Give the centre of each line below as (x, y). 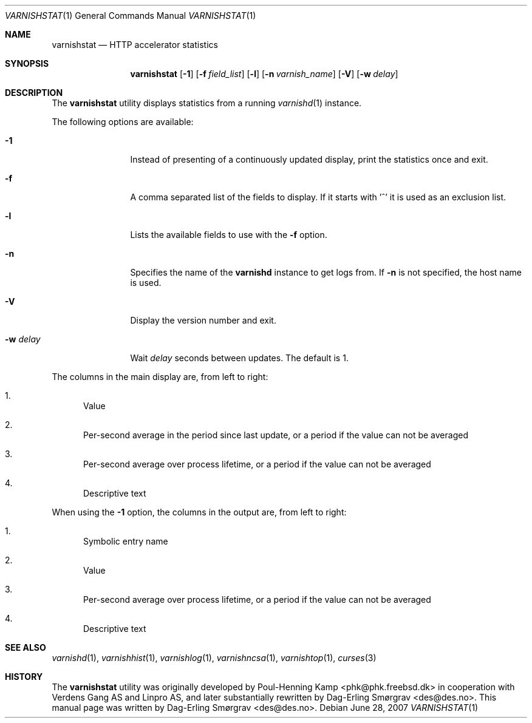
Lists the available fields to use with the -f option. (229, 235)
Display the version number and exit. (203, 320)
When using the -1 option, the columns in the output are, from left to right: (199, 512)
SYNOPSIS (27, 63)
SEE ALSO (26, 647)
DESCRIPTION (34, 93)
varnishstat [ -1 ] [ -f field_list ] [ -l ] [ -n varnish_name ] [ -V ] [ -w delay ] (264, 74)
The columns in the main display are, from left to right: (160, 377)
